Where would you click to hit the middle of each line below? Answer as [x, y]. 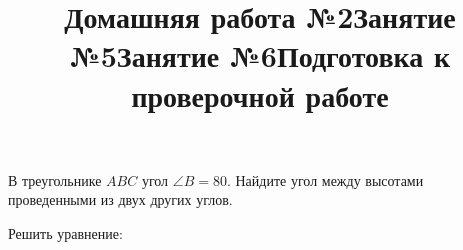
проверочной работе [260, 94]
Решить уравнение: [65, 232]
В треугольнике [55, 179]
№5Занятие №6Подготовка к [260, 55]
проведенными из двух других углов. [120, 199]
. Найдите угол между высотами [325, 179]
